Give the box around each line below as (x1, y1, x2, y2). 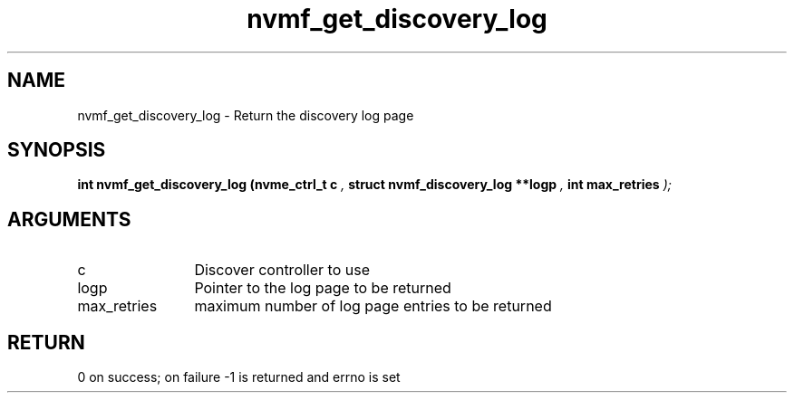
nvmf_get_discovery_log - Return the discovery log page (77, 107, 414, 123)
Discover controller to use (194, 261, 370, 280)
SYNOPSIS (7, 138, 106, 162)
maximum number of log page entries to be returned (194, 297, 552, 316)
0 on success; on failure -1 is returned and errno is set (77, 369, 401, 386)
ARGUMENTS (7, 207, 131, 231)
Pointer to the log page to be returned (194, 279, 451, 298)
